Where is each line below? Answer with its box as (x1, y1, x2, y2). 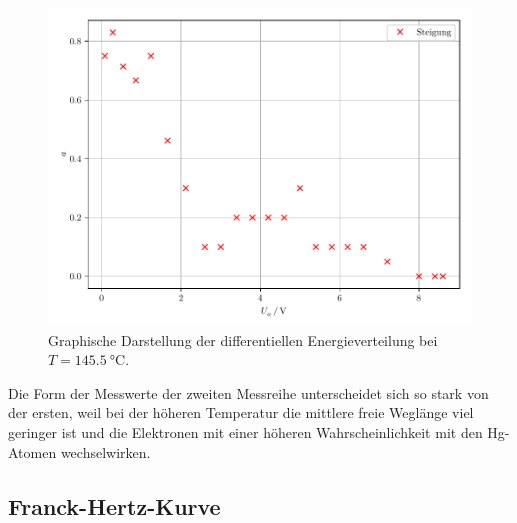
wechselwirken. (60, 441, 151, 462)
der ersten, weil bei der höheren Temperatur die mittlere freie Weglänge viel (8, 402, 474, 423)
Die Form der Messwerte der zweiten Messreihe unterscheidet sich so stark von (8, 382, 489, 403)
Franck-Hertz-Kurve (8, 490, 221, 521)
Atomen (8, 441, 57, 462)
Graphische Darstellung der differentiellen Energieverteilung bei (48, 329, 438, 350)
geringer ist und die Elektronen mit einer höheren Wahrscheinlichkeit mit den (8, 421, 483, 442)
